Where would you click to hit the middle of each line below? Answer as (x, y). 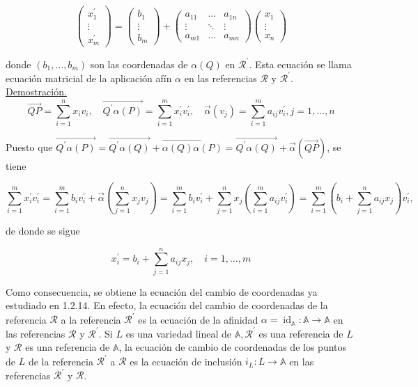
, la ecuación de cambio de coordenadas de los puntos (233, 347)
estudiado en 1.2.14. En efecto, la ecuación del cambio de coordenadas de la (167, 305)
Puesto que (29, 147)
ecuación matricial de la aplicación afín (89, 78)
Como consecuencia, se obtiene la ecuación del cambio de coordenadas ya (162, 291)
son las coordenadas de (139, 64)
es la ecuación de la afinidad (198, 319)
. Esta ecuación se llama (300, 64)
